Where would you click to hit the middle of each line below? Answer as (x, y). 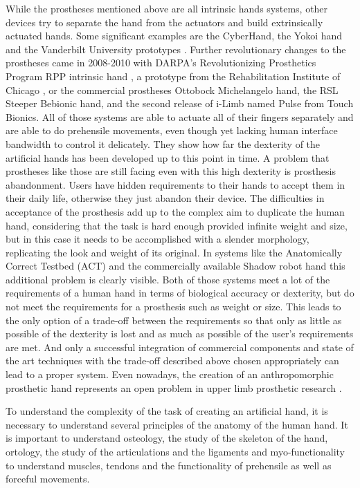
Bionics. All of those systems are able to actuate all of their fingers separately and (180, 116)
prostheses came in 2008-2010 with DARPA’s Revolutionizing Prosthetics (161, 63)
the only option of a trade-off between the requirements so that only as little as (174, 320)
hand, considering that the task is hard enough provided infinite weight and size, (177, 225)
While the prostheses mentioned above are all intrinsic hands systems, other (167, 8)
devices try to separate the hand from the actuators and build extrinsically (164, 22)
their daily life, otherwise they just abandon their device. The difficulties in (165, 198)
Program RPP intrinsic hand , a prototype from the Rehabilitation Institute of (173, 76)
